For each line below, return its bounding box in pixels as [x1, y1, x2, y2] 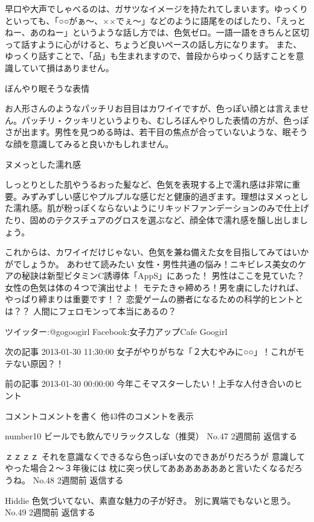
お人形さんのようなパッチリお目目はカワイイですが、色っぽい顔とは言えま [5, 102, 301, 115]
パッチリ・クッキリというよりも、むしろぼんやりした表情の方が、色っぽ [21, 113, 309, 126]
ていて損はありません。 [21, 61, 114, 74]
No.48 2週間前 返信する [33, 474, 124, 486]
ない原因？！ [13, 357, 64, 369]
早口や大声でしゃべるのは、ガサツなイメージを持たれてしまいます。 [5, 2, 274, 14]
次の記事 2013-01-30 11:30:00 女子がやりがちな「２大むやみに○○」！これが [5, 345, 296, 358]
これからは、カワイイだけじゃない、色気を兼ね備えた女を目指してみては [5, 246, 292, 258]
